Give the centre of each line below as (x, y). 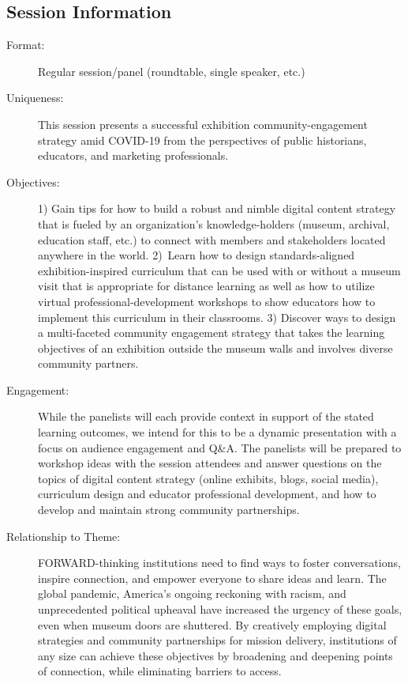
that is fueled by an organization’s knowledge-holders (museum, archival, (214, 223)
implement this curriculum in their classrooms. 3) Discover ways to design (217, 317)
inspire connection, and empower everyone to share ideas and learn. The (212, 578)
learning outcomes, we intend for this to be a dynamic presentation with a (217, 432)
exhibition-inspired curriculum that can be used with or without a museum (219, 270)
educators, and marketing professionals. (133, 155)
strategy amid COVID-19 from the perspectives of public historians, (202, 140)
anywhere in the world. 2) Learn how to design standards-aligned (197, 255)
